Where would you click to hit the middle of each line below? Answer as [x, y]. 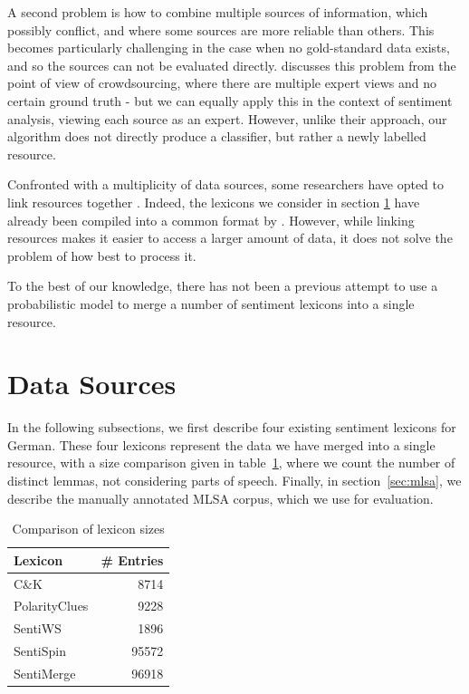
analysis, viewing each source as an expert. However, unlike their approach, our [227, 118]
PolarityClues [51, 606]
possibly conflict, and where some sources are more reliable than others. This [221, 29]
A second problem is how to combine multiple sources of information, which [218, 12]
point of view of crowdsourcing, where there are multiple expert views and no [222, 83]
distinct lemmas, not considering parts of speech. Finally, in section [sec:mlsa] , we [234, 480]
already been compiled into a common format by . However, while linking [211, 220]
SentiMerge [45, 673]
